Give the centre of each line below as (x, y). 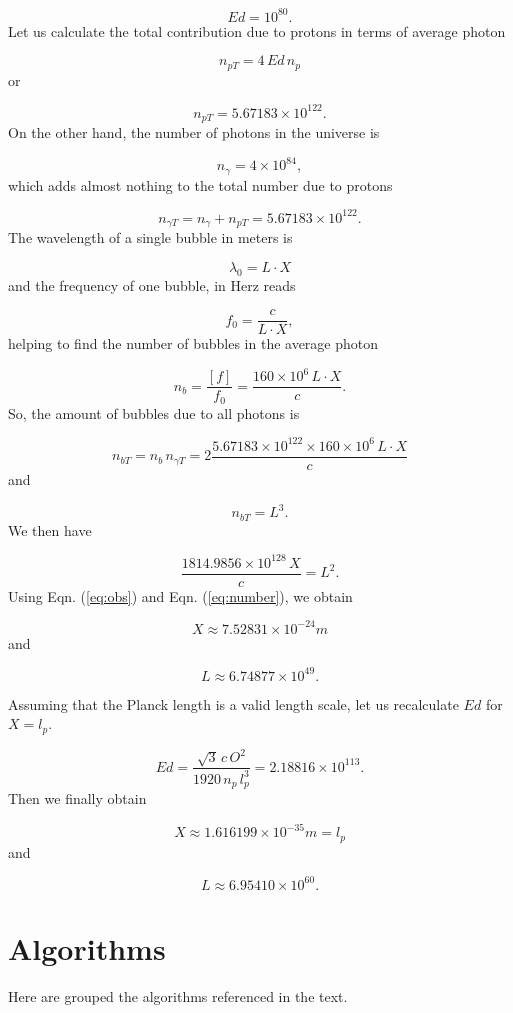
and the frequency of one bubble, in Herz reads (152, 284)
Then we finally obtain (77, 798)
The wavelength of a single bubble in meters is (150, 237)
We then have (50, 529)
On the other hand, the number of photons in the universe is (194, 132)
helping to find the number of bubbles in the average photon (193, 343)
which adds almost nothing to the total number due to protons (200, 184)
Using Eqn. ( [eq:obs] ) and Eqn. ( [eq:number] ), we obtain (180, 595)
